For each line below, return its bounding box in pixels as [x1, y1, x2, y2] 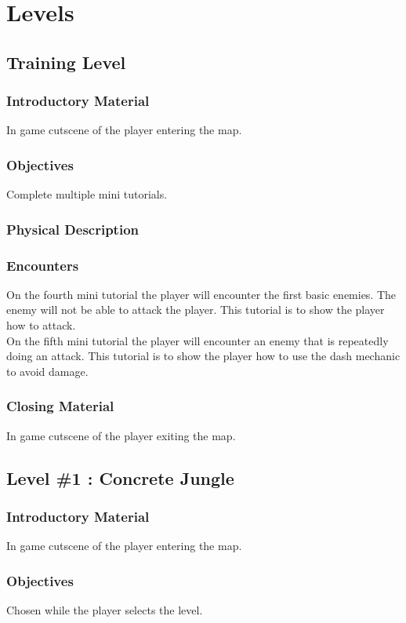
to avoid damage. [6, 363, 89, 379]
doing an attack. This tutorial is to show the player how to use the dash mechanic [6, 348, 401, 364]
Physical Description [6, 219, 140, 239]
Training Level [6, 49, 126, 74]
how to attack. [6, 317, 76, 333]
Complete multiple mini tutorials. [6, 186, 168, 202]
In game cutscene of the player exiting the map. [6, 427, 236, 443]
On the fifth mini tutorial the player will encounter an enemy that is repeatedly [6, 332, 389, 348]
